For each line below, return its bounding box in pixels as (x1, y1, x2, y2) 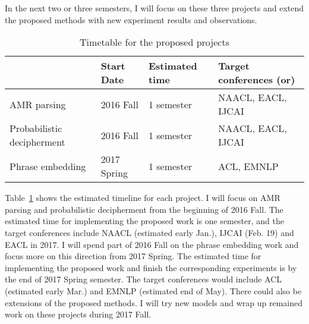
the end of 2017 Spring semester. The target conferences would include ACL (5, 273, 282, 285)
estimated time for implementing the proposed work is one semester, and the (5, 215, 284, 227)
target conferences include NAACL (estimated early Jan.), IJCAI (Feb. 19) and (5, 226, 294, 238)
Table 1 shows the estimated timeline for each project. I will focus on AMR (5, 191, 280, 204)
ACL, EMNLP (218, 159, 279, 173)
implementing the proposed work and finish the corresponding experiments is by (5, 261, 297, 273)
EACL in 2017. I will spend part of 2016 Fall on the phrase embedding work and (5, 238, 299, 250)
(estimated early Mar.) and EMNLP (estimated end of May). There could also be (5, 284, 302, 297)
